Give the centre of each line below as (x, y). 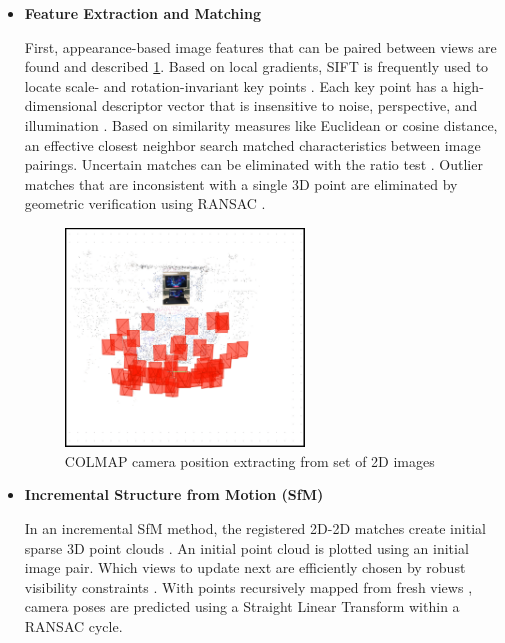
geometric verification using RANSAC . (145, 203)
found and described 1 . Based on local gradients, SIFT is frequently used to (256, 66)
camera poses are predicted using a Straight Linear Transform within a (242, 606)
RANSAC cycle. (73, 625)
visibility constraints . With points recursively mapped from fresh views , (248, 586)
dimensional (61, 105)
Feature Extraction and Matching (142, 13)
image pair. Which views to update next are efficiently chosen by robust (245, 567)
